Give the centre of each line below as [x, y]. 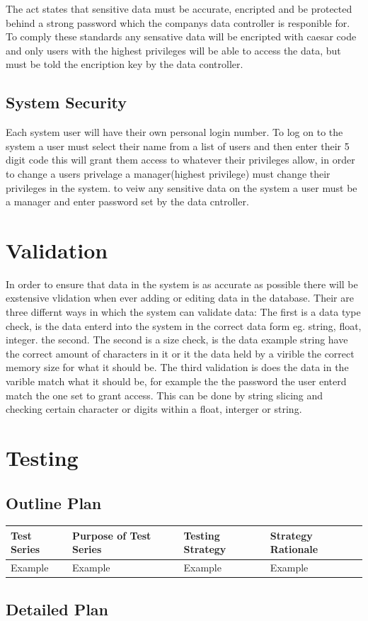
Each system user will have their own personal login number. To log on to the [174, 132]
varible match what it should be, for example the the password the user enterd [176, 381]
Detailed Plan [57, 609]
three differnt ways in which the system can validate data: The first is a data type [183, 312]
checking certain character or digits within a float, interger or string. [154, 409]
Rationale [294, 549]
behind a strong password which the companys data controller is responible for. [178, 22]
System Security [67, 102]
